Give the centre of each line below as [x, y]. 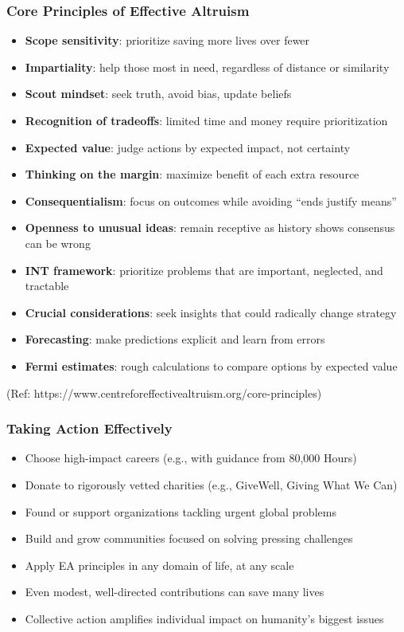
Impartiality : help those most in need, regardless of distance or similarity [207, 67]
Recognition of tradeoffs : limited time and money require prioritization [206, 120]
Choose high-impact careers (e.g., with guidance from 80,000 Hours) [191, 458]
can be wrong [58, 243]
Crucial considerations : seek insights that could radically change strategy [211, 312]
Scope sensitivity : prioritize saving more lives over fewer [167, 40]
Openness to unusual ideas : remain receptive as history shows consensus [210, 228]
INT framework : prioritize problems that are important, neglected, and [204, 270]
